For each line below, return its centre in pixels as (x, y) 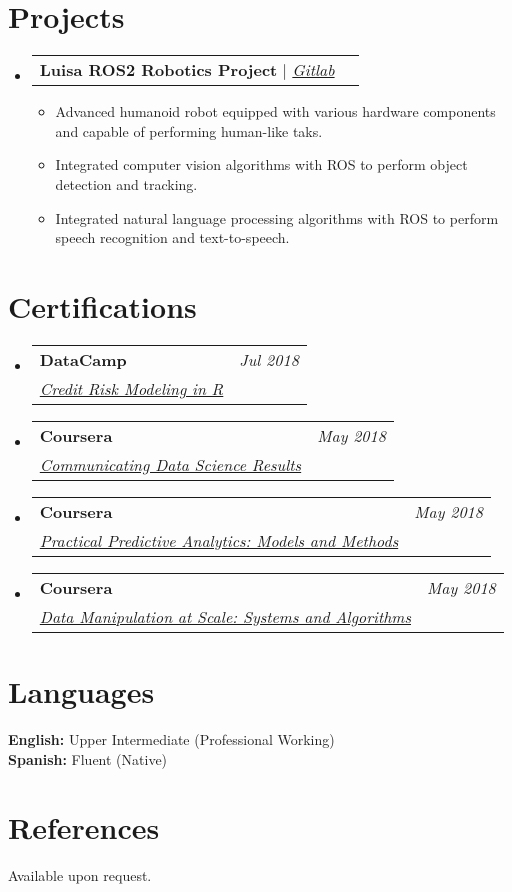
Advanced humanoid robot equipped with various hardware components (275, 111)
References (84, 827)
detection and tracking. (126, 183)
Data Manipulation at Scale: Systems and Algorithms (225, 616)
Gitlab (313, 70)
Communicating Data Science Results (170, 464)
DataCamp (83, 359)
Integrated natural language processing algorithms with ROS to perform (277, 217)
